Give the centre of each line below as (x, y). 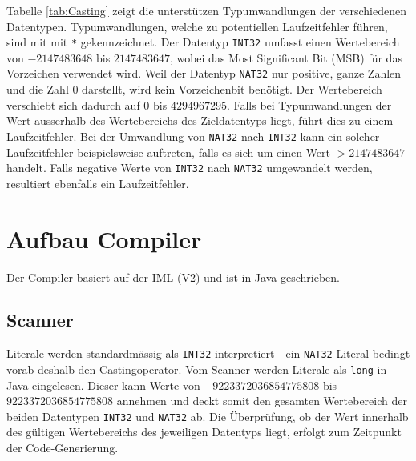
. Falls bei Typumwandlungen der (309, 104)
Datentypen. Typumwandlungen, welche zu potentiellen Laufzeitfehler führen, (197, 26)
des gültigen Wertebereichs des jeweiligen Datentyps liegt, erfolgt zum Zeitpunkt (204, 432)
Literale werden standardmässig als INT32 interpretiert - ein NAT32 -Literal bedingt (208, 353)
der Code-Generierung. (63, 448)
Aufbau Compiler (104, 238)
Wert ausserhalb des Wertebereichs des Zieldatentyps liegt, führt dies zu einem (200, 120)
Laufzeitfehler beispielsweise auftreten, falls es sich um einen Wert (169, 152)
